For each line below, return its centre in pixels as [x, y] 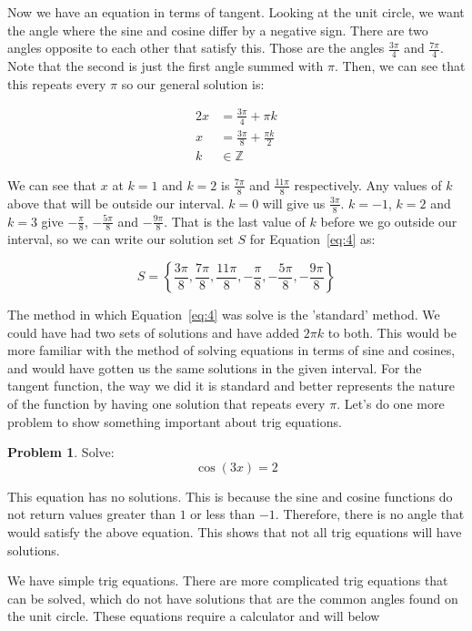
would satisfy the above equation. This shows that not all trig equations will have [235, 532]
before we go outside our [389, 221]
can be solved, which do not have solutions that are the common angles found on [233, 598]
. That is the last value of [235, 221]
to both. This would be [392, 332]
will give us [294, 203]
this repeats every [57, 83]
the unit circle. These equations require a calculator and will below [194, 616]
